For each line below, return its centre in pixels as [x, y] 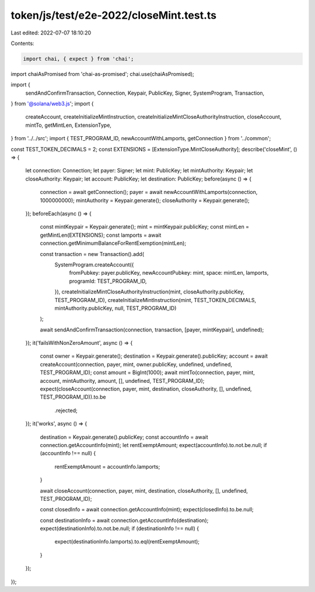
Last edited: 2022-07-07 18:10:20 [51, 33]
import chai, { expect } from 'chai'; [78, 59]
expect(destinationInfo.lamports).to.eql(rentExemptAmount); [127, 542]
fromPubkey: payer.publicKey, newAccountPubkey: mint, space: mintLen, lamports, [169, 273]
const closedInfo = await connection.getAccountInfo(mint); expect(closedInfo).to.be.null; [147, 510]
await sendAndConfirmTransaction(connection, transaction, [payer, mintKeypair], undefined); [152, 330]
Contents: [22, 43]
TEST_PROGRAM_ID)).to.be [73, 397]
